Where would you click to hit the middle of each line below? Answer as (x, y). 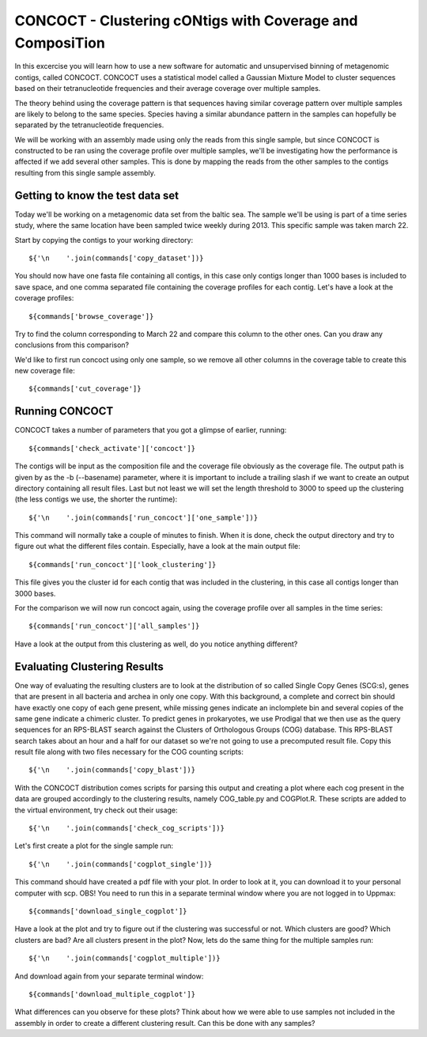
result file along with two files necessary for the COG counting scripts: (129, 752)
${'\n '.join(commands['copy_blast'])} (112, 770)
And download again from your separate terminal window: (109, 976)
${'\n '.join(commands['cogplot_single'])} (121, 864)
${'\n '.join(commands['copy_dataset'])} (117, 258)
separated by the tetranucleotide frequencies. (89, 125)
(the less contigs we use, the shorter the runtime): (96, 499)
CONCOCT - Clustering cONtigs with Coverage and (186, 21)
